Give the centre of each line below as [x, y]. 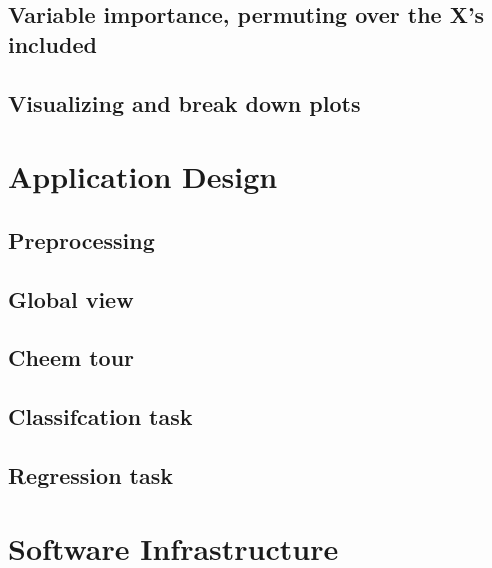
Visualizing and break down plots [184, 102]
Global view [71, 298]
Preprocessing [81, 239]
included [52, 43]
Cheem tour [71, 357]
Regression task [90, 474]
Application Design [143, 176]
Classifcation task [100, 416]
